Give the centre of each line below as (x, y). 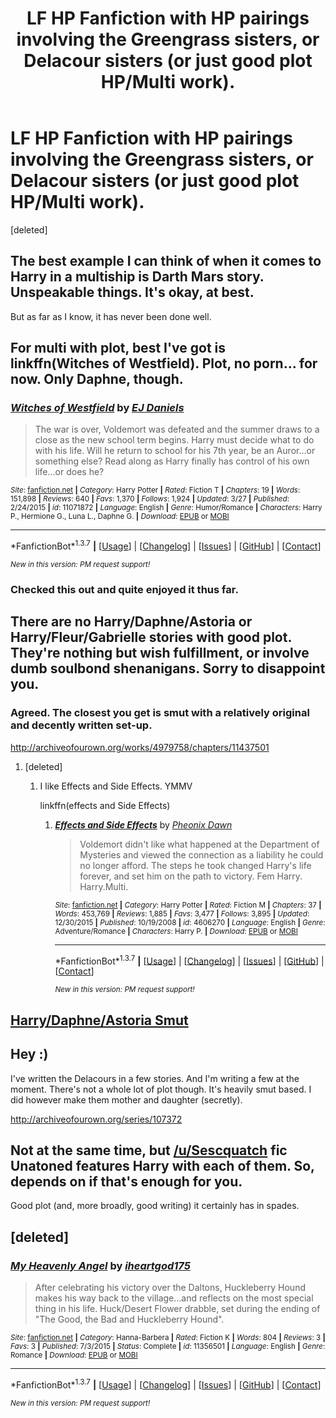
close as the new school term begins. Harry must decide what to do (174, 440)
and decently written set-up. (81, 725)
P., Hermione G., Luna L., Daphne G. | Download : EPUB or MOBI (120, 517)
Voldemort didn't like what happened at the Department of (199, 844)
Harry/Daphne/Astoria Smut (99, 1020)
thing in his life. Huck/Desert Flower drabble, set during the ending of (177, 1309)
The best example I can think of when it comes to (166, 261)
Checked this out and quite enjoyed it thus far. (124, 590)
